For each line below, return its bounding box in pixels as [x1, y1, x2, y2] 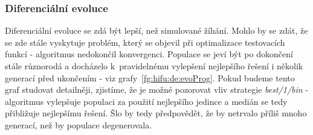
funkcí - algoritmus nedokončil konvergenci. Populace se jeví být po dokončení [5, 48, 293, 60]
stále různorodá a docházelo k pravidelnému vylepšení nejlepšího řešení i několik [5, 60, 303, 72]
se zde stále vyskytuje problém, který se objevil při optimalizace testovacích [5, 36, 285, 48]
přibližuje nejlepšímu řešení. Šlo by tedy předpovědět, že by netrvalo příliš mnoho [5, 107, 307, 119]
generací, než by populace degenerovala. [5, 118, 152, 131]
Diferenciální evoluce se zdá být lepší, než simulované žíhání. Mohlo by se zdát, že [5, 24, 308, 37]
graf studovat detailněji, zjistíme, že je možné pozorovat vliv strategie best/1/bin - [5, 83, 308, 96]
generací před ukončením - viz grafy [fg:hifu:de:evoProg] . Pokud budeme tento [5, 71, 295, 84]
